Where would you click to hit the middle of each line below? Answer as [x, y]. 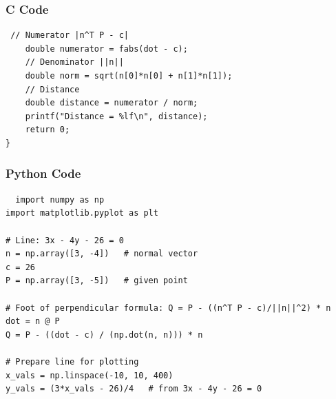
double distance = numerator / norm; [112, 103]
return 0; [48, 130]
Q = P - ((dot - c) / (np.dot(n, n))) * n [104, 335]
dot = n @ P [33, 321]
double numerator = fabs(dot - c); [106, 49]
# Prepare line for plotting [72, 361]
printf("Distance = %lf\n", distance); [116, 116]
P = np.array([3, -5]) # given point [97, 281]
